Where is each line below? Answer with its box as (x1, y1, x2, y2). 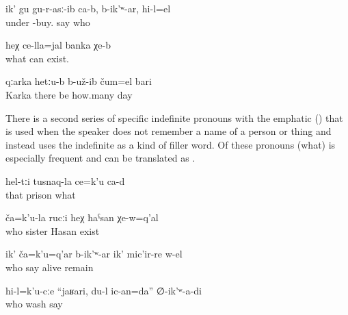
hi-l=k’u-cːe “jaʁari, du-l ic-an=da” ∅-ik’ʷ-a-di (5, 283, 202, 297)
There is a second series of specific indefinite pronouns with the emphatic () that (5, 110, 343, 125)
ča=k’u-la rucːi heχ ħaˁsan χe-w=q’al (5, 210, 159, 225)
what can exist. (5, 51, 70, 65)
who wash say (5, 297, 63, 311)
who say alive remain (5, 260, 94, 274)
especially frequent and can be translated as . (5, 151, 196, 165)
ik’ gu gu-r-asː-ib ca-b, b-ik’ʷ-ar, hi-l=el (5, 1, 171, 15)
